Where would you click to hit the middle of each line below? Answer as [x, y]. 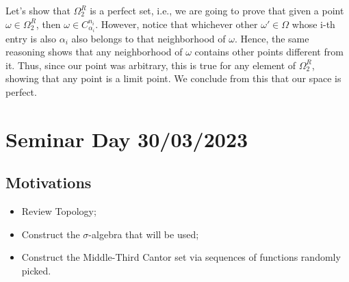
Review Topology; [59, 211]
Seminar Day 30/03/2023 [127, 139]
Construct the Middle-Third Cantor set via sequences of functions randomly [181, 257]
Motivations [49, 182]
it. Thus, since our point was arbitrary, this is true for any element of [151, 65]
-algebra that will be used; [144, 234]
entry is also [31, 38]
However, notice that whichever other [179, 24]
